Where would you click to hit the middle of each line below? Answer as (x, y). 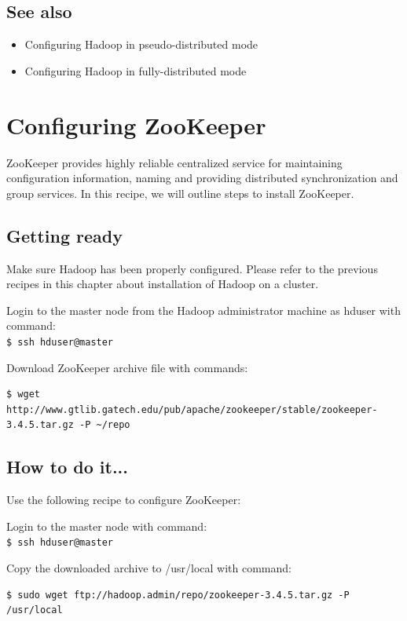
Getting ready (64, 235)
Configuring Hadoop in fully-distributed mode (136, 70)
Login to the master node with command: (107, 526)
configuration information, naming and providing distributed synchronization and (202, 178)
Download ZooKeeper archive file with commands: (127, 367)
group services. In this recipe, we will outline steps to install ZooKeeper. (180, 193)
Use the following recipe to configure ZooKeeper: (124, 500)
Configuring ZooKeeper (136, 124)
